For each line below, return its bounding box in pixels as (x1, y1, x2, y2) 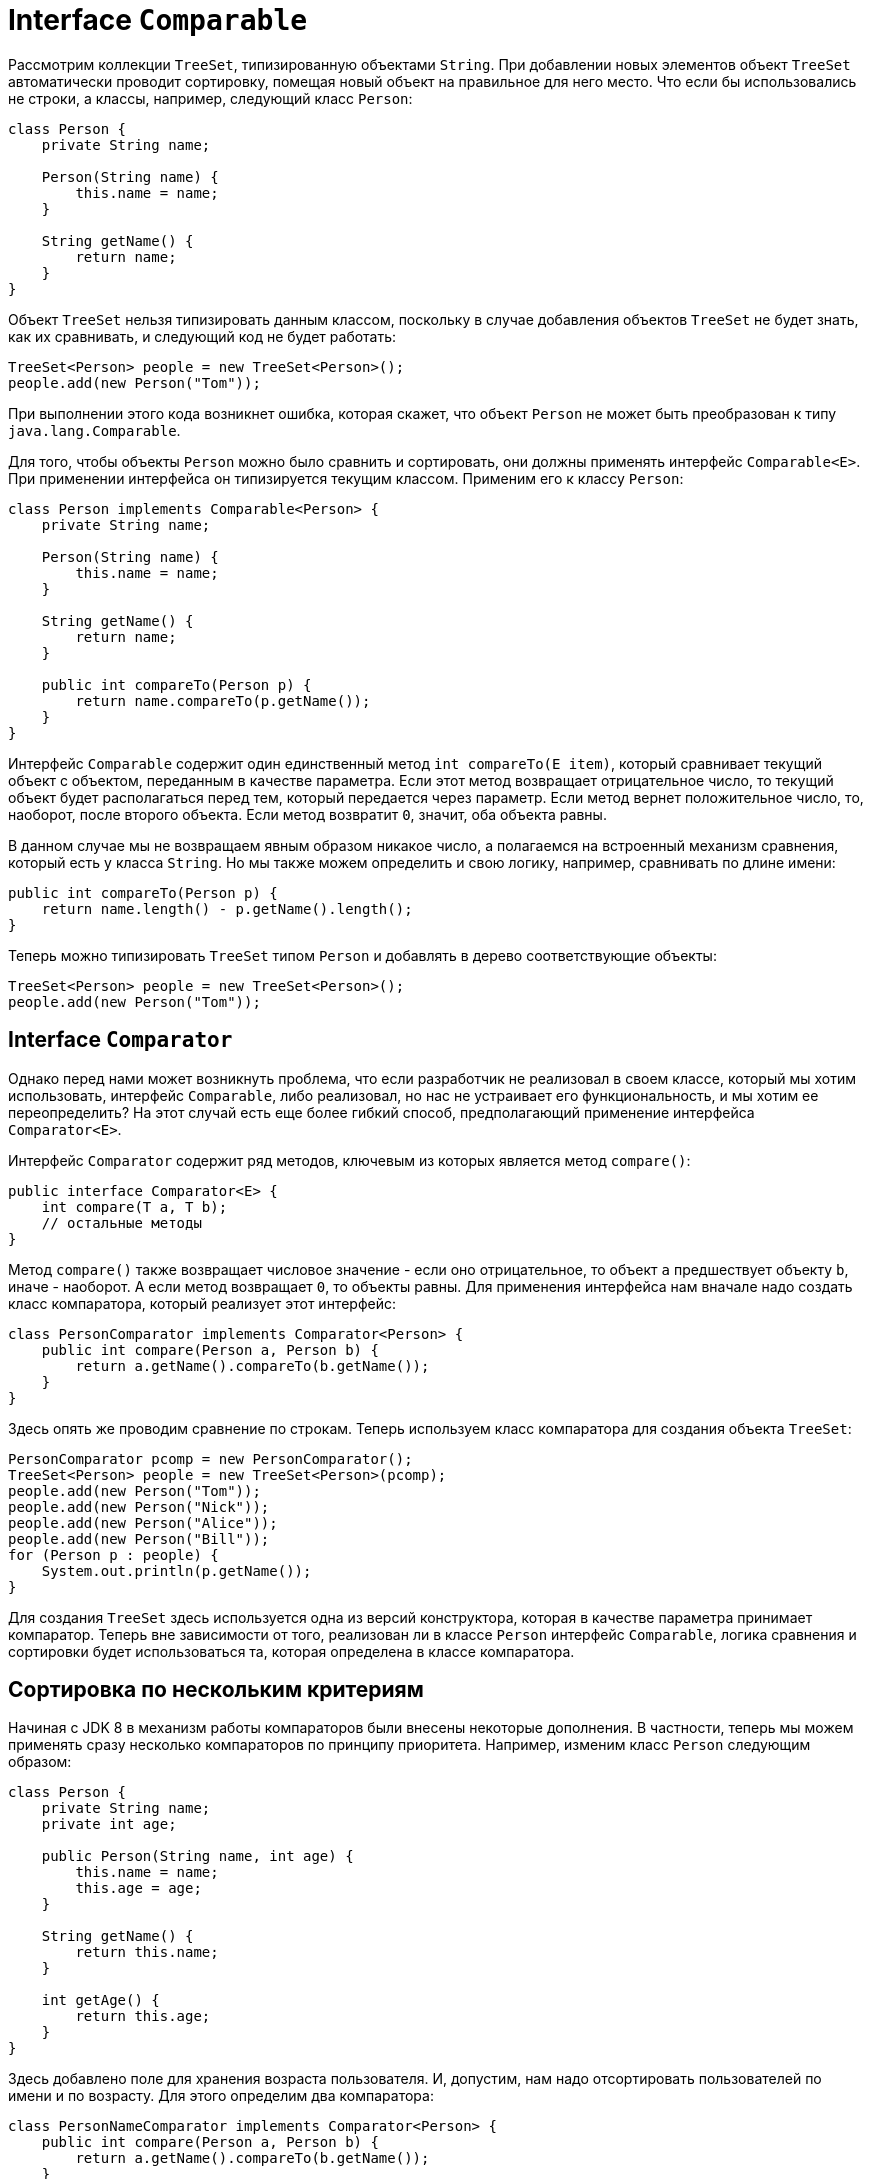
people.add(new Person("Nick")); (8, 1498, 270, 1515)
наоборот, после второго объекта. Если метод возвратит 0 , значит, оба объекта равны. (8, 805, 607, 823)
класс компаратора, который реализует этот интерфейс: (8, 1294, 396, 1312)
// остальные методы (41, 1214, 202, 1231)
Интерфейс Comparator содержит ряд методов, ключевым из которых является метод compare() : (8, 1151, 691, 1169)
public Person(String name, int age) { (41, 1848, 354, 1865)
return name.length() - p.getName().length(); (41, 900, 413, 917)
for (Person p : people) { (8, 1546, 219, 1563)
